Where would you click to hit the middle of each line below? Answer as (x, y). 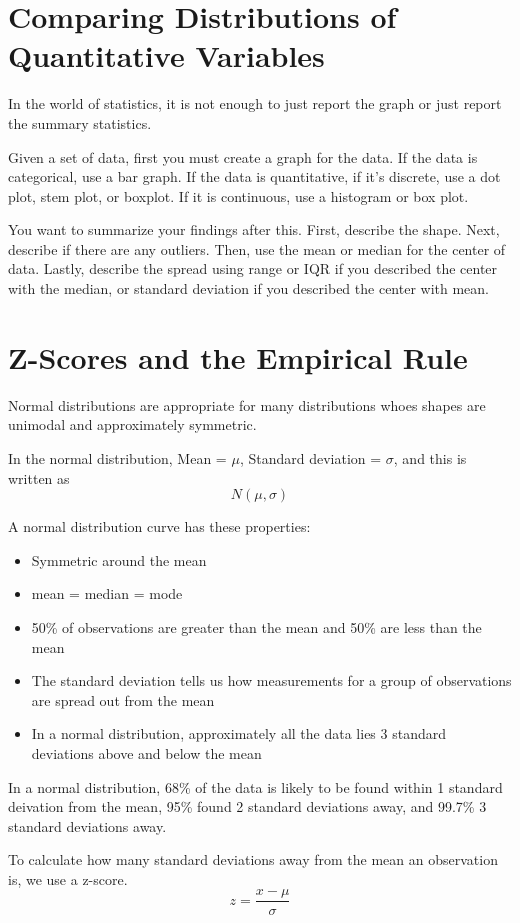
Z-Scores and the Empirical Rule (238, 356)
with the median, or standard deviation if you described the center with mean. (248, 288)
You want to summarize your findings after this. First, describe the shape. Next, (254, 229)
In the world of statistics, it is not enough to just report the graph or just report (255, 103)
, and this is (430, 457)
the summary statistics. (80, 122)
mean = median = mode (107, 593)
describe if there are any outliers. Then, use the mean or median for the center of (257, 248)
